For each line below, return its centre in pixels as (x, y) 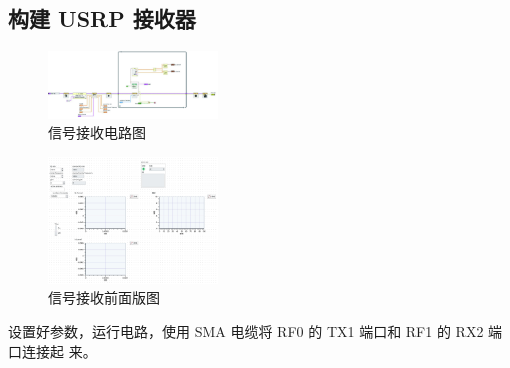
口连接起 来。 (52, 350)
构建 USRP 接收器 (102, 18)
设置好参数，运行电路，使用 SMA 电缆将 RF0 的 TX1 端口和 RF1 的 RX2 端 (255, 331)
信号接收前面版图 (104, 297)
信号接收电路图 (97, 132)
